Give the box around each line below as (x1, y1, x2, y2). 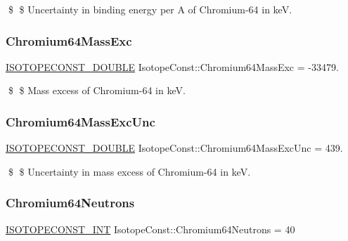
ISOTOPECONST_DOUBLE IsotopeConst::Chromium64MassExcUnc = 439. (6, 141, 343, 155)
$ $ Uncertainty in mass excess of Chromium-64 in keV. (8, 164, 251, 178)
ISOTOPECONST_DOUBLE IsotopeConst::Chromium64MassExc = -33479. (6, 59, 339, 74)
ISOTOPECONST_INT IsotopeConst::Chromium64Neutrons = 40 (6, 221, 295, 236)
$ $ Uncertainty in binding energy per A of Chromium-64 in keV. (8, 2, 292, 16)
